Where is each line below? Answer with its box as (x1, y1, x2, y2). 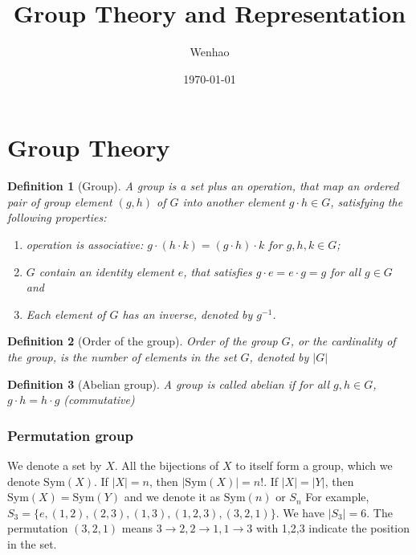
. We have (275, 504, 324, 520)
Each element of (26, 305, 106, 322)
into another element (182, 193, 285, 210)
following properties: (7, 209, 107, 226)
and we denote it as (124, 488, 221, 505)
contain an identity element (39, 263, 174, 280)
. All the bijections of (114, 457, 219, 473)
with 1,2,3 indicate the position (255, 520, 410, 537)
